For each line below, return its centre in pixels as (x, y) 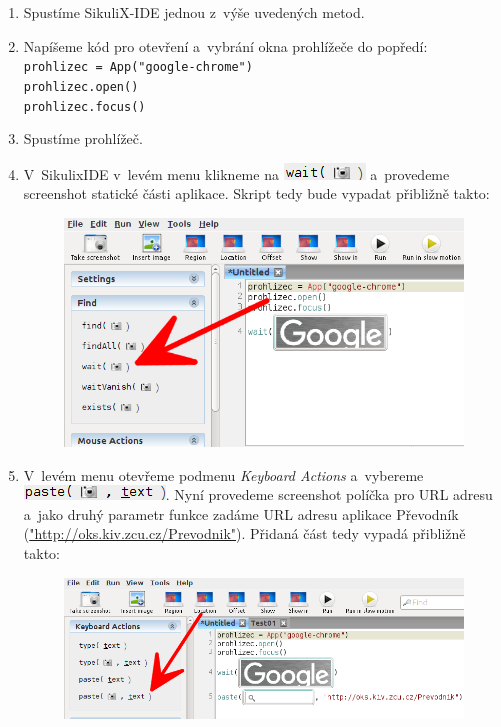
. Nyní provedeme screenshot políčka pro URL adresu (329, 494)
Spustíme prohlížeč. (83, 138)
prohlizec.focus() (84, 106)
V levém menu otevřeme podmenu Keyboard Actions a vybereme (223, 474)
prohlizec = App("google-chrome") (138, 67)
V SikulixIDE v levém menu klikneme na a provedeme (236, 173)
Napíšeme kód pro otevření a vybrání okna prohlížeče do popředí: (225, 45)
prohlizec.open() (81, 86)
